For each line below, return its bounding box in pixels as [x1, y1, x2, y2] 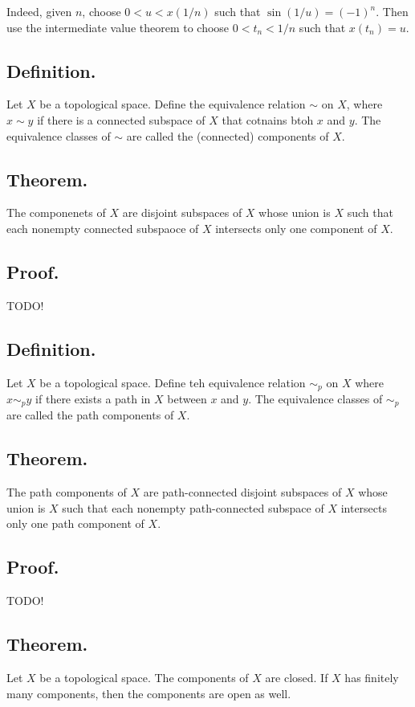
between [167, 390, 207, 407]
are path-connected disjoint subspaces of [143, 484, 342, 501]
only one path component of [6, 515, 144, 532]
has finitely [344, 669, 399, 686]
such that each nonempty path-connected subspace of [62, 499, 324, 516]
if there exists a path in [35, 390, 151, 407]
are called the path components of [6, 407, 174, 423]
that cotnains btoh [222, 111, 314, 128]
